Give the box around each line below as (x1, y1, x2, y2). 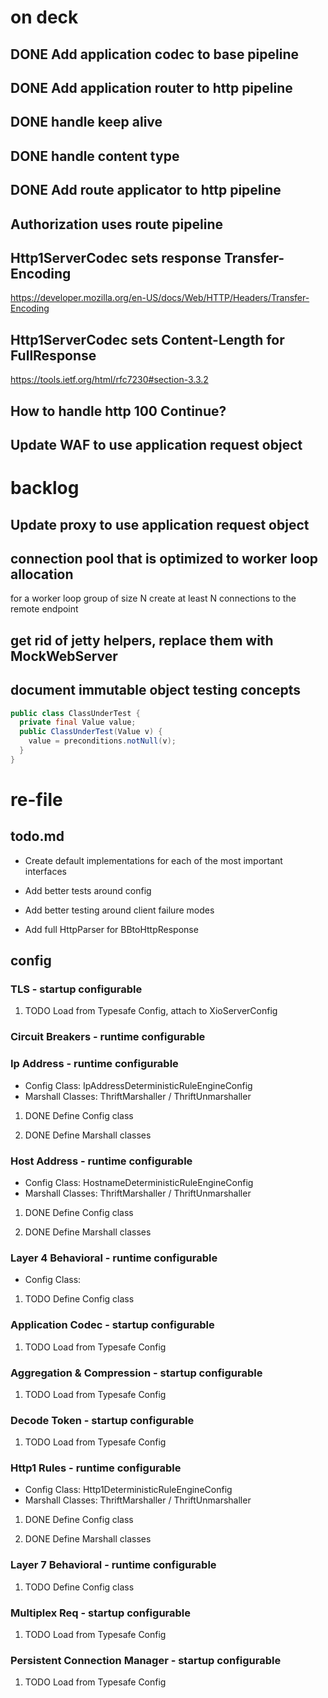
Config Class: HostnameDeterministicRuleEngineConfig (24, 1176, 254, 1188)
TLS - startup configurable (10, 982, 143, 996)
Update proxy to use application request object (10, 516, 310, 533)
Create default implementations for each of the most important (24, 854, 283, 866)
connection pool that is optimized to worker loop (10, 550, 319, 567)
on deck (10, 6, 79, 29)
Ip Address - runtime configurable (10, 1057, 179, 1071)
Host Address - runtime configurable (10, 1154, 193, 1168)
